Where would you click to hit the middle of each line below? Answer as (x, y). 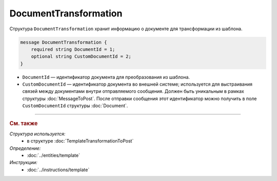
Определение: (25, 148)
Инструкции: (24, 163)
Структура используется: (37, 134)
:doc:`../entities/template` (54, 155)
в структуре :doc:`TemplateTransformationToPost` (80, 141)
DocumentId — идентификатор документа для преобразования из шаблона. (106, 77)
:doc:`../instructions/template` (58, 170)
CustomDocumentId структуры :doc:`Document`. (75, 106)
